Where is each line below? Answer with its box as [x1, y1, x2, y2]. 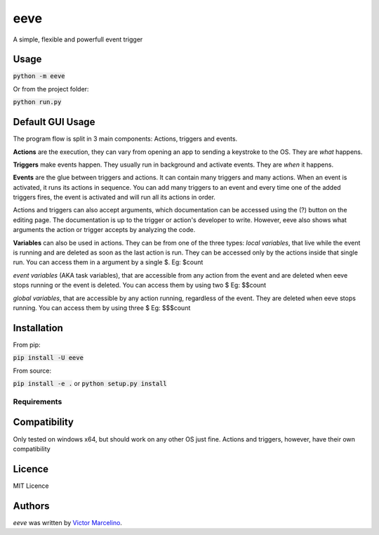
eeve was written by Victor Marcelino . [13, 518, 123, 527]
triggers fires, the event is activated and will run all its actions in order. [13, 193, 215, 202]
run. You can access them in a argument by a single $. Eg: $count [13, 258, 204, 266]
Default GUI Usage [13, 116, 95, 128]
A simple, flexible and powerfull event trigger [13, 35, 143, 44]
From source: [13, 366, 52, 375]
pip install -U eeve [13, 354, 84, 362]
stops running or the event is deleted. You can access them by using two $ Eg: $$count [13, 281, 267, 290]
